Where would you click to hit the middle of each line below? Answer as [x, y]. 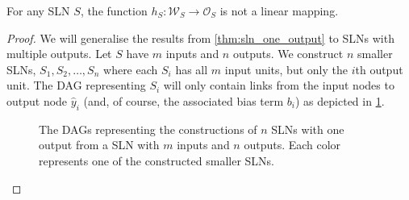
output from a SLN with [99, 145]
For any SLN [38, 10]
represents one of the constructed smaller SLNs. [157, 160]
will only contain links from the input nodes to [279, 85]
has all [192, 69]
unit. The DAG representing [76, 85]
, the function [114, 10]
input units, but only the [286, 69]
